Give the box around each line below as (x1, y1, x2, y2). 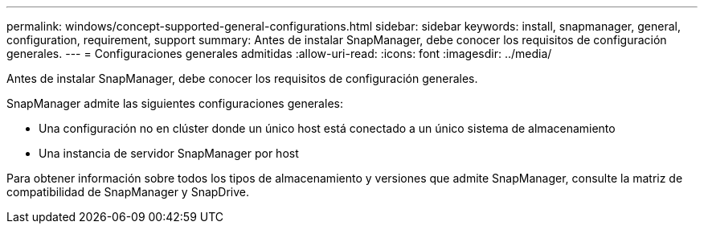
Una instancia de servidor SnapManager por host (39, 146, 299, 160)
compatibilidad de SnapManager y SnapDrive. (6, 185, 250, 199)
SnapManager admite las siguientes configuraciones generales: (6, 97, 343, 110)
